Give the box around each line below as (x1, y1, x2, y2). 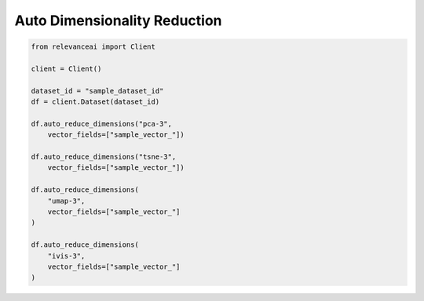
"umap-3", (47, 196, 86, 205)
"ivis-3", (47, 251, 86, 260)
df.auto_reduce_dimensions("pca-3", (31, 119, 173, 128)
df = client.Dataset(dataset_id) (31, 97, 160, 106)
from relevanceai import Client (31, 42, 156, 51)
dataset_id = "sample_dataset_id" (31, 86, 164, 95)
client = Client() (31, 64, 102, 73)
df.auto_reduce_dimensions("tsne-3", (31, 152, 177, 161)
